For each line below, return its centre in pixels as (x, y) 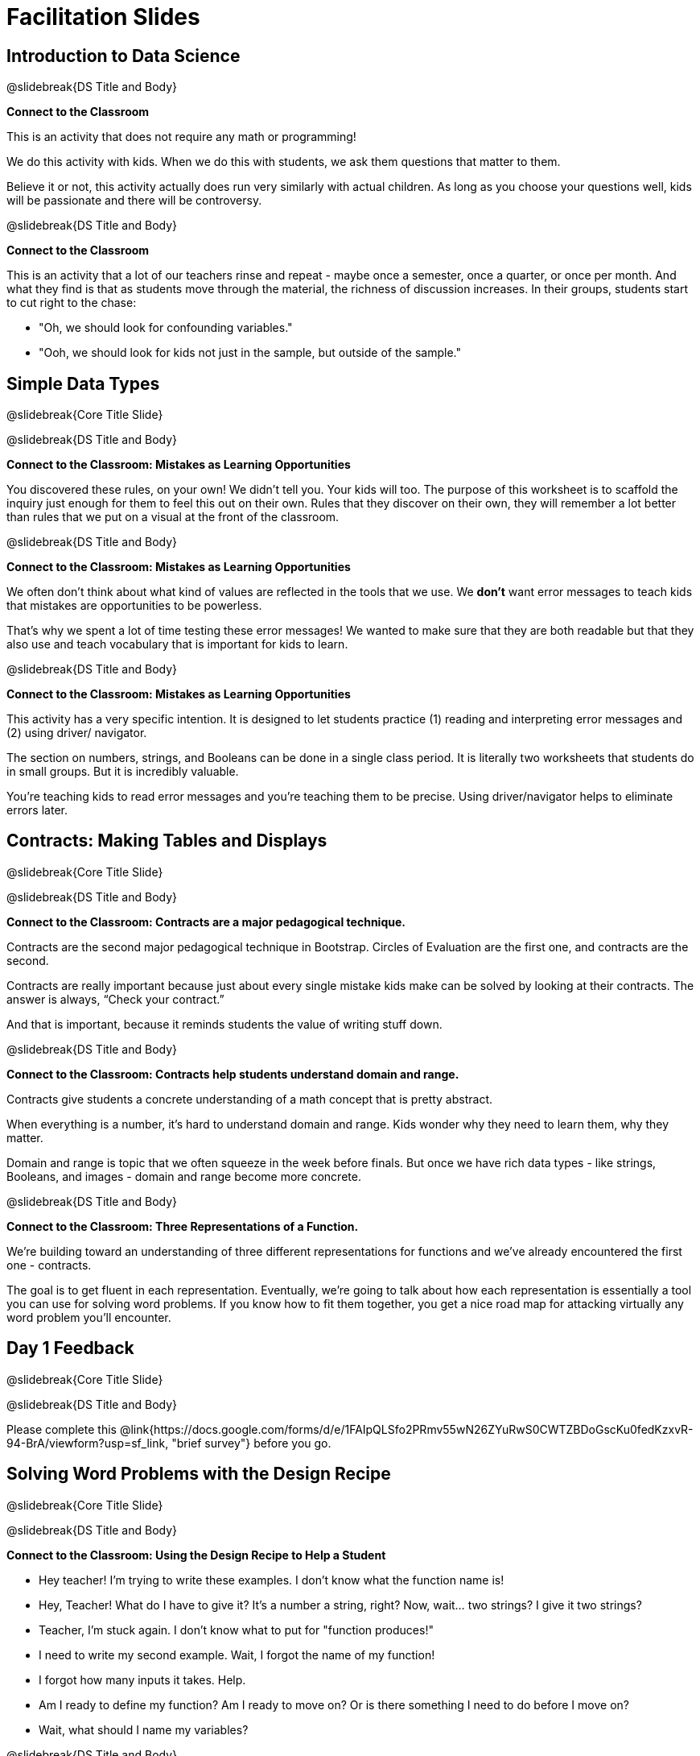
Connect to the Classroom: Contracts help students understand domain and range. (233, 1074)
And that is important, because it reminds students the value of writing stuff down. (224, 1024)
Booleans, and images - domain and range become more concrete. (184, 1176)
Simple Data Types (83, 383)
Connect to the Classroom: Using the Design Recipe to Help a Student (196, 1555)
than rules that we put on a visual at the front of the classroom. (173, 517)
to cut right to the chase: (72, 303)
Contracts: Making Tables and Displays (167, 841)
